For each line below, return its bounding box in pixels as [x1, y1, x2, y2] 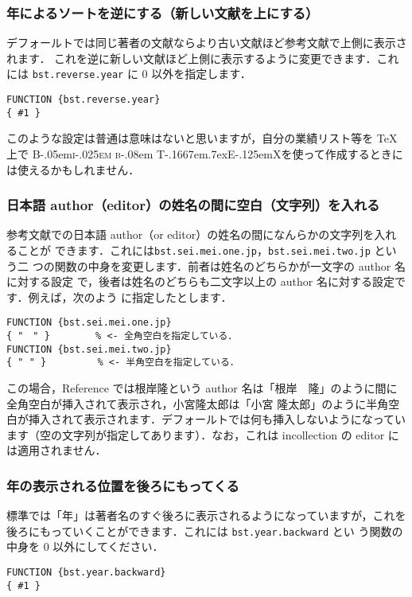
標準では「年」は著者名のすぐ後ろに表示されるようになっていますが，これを [6, 507, 406, 524]
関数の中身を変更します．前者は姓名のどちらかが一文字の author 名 [54, 257, 406, 274]
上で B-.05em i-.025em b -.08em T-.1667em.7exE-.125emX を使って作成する [6, 145, 370, 162]
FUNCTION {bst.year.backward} [6, 567, 166, 579]
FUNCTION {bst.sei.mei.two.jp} [6, 343, 172, 355]
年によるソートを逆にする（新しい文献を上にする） [6, 2, 319, 22]
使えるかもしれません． [17, 161, 140, 178]
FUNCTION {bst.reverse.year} [6, 94, 161, 106]
